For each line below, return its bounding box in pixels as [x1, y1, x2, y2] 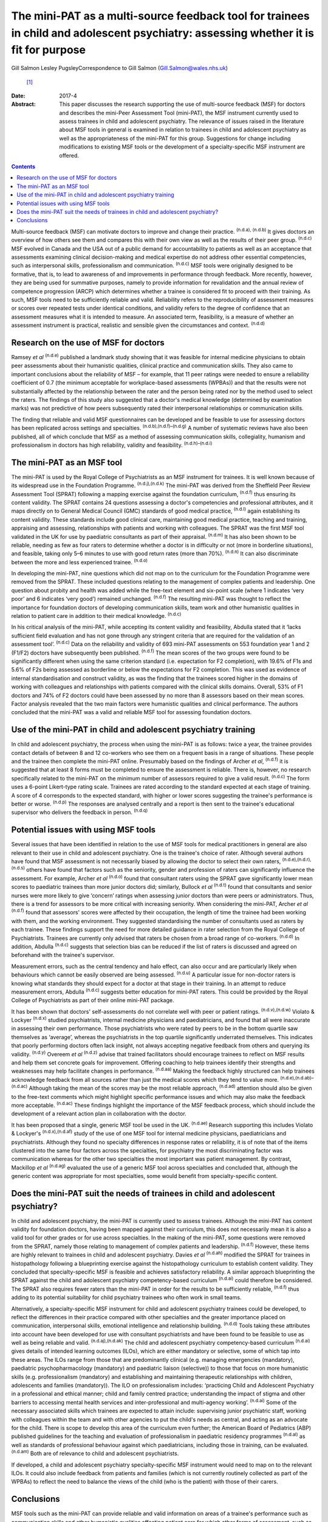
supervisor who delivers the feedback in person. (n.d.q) [11, 807, 148, 816]
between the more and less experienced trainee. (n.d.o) [11, 558, 148, 566]
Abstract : [11, 100, 36, 108]
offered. [59, 152, 79, 159]
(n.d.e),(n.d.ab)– [280, 1075, 314, 1081]
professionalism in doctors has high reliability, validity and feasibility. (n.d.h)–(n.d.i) [11, 440, 213, 449]
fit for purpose [11, 43, 86, 57]
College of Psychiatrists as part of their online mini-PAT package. [11, 997, 174, 1004]
